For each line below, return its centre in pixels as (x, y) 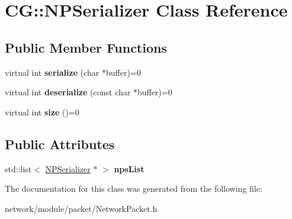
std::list (18, 168)
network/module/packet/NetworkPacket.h (81, 208)
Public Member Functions (86, 47)
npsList (129, 168)
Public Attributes (60, 144)
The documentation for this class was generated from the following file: (134, 189)
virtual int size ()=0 (42, 112)
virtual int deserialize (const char (68, 92)
